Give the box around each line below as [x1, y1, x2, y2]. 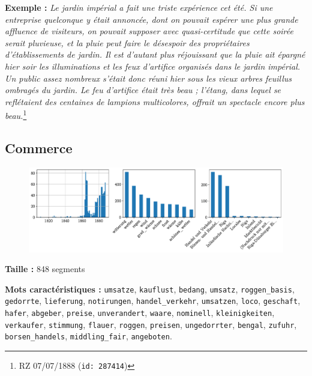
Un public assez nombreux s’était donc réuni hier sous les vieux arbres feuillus [5, 71, 292, 84]
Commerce [5, 138, 73, 157]
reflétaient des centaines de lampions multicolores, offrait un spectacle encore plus [5, 95, 305, 108]
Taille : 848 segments [5, 262, 85, 275]
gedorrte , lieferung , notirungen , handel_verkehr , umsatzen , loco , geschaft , [5, 294, 301, 307]
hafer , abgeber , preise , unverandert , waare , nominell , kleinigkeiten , [5, 306, 275, 319]
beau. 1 [5, 108, 27, 121]
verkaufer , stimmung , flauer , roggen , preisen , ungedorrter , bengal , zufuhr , [5, 318, 297, 330]
